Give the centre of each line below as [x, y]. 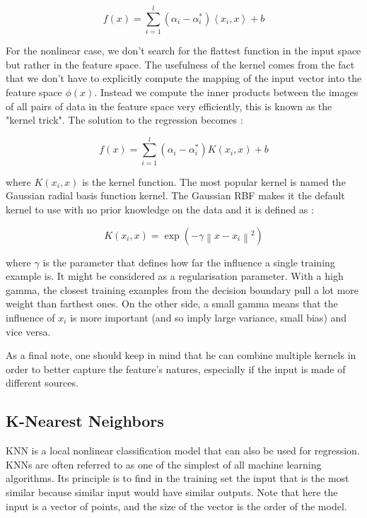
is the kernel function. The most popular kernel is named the [214, 181]
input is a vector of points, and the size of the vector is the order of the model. [176, 506]
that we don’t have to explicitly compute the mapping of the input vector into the [184, 78]
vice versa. [28, 331]
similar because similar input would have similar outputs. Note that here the [172, 491]
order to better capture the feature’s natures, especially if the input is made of [176, 369]
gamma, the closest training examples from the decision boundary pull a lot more [182, 289]
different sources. [42, 383]
